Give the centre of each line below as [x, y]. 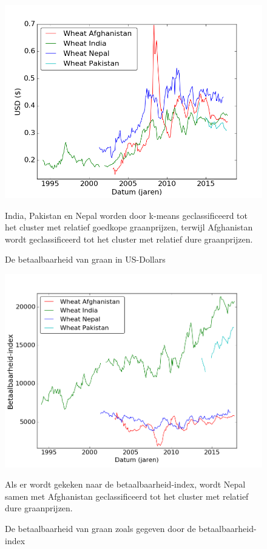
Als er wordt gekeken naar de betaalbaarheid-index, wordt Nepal [125, 484]
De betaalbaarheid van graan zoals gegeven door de [100, 528]
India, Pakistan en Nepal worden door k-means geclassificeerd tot [126, 215]
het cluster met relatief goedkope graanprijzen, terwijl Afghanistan [129, 227]
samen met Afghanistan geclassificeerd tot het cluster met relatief [127, 496]
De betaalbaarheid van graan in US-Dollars [85, 259]
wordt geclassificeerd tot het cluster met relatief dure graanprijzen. [129, 239]
